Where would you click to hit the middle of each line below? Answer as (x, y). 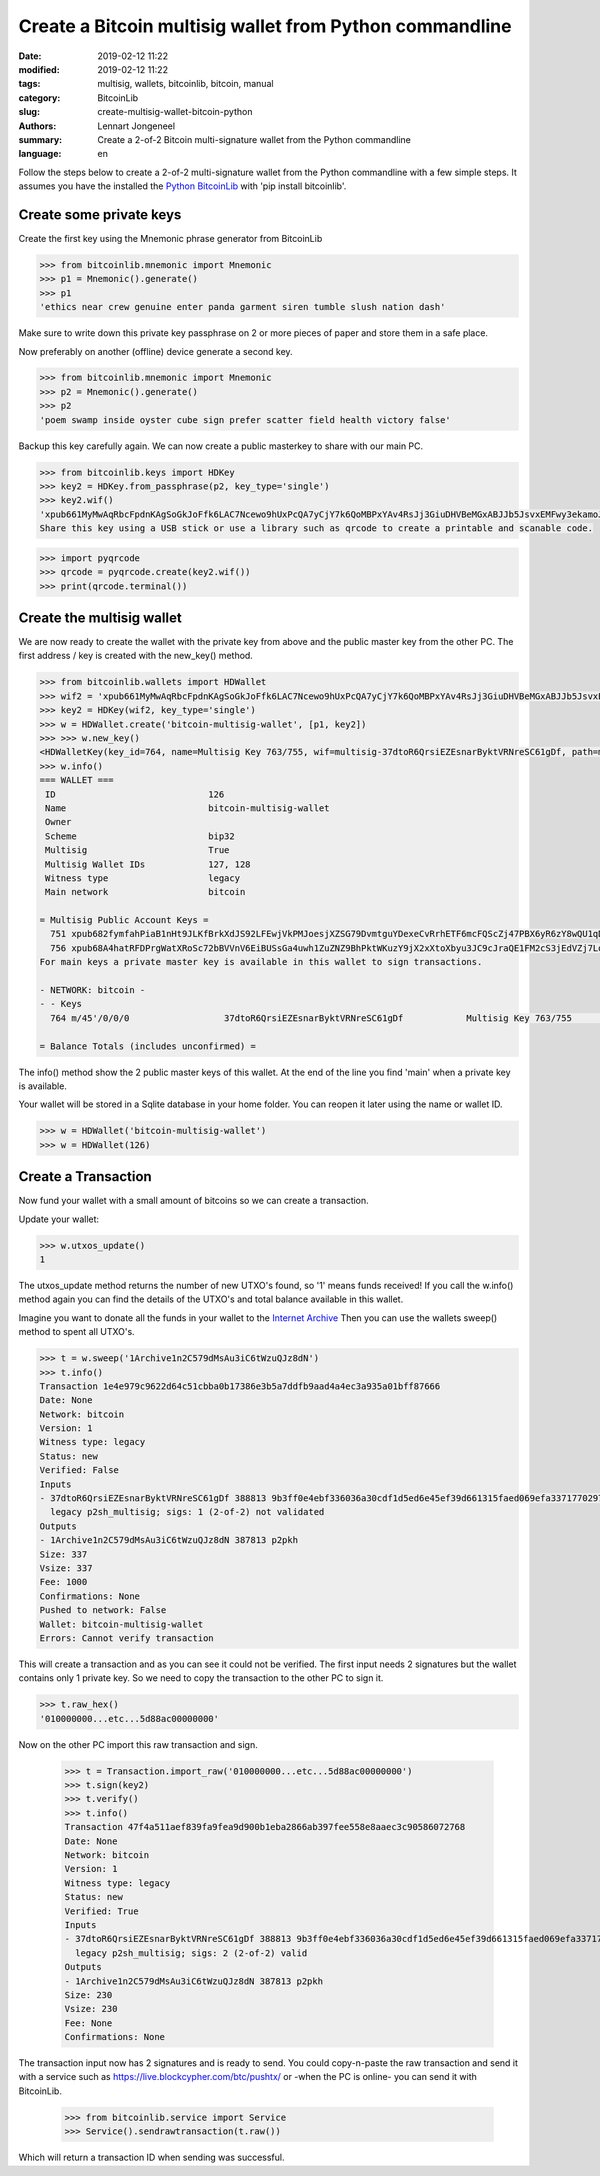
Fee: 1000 (63, 1582)
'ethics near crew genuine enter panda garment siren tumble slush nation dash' (242, 307)
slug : (29, 112)
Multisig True (137, 850)
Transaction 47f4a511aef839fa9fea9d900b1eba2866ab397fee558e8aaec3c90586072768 (265, 1827)
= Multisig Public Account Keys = (124, 920)
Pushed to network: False (103, 1610)
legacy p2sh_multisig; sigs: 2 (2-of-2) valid (191, 1953)
